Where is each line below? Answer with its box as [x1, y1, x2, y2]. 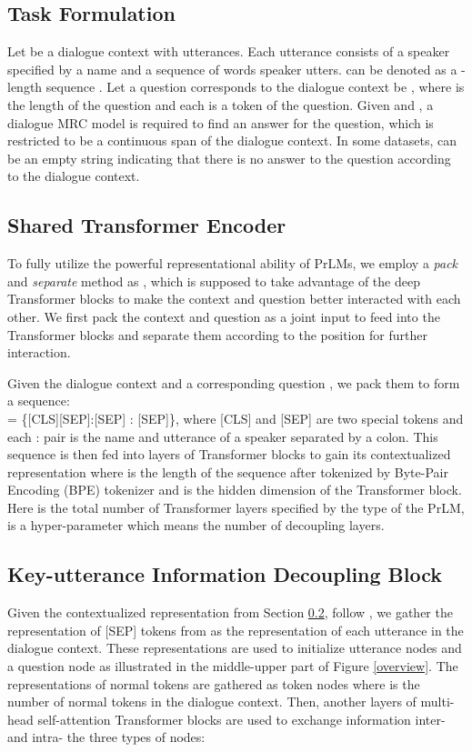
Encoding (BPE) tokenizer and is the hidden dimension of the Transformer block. [7, 480, 462, 499]
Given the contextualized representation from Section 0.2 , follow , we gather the [7, 603, 453, 622]
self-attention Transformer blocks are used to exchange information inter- [37, 709, 446, 728]
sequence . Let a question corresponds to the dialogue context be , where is [45, 77, 465, 96]
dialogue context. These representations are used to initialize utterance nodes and [7, 638, 462, 657]
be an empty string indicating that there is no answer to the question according [7, 148, 451, 167]
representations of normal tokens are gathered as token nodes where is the [7, 674, 420, 693]
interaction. [7, 343, 71, 362]
